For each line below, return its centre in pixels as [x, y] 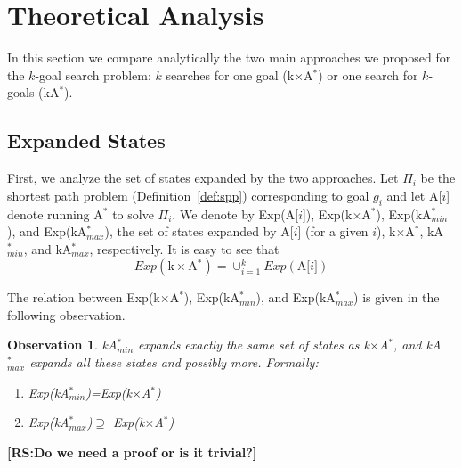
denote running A [55, 213]
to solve [133, 213]
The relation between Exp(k [84, 297]
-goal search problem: [93, 74]
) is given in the [397, 297]
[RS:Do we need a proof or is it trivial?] [132, 452]
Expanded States [86, 140]
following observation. [66, 314]
